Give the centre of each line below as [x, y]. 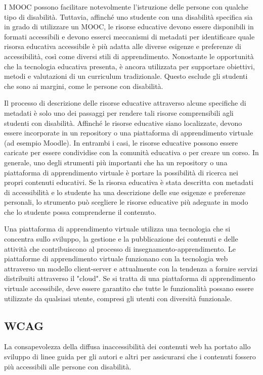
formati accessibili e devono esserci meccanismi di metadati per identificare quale [129, 36]
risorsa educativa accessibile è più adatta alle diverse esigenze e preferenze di [123, 46]
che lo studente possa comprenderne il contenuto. [80, 212]
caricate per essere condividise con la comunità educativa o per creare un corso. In [131, 152]
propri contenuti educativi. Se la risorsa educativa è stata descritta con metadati [129, 182]
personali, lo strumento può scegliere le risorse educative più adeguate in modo [126, 202]
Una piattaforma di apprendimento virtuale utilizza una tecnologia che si [117, 229]
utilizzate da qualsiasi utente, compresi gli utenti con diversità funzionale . [118, 298]
